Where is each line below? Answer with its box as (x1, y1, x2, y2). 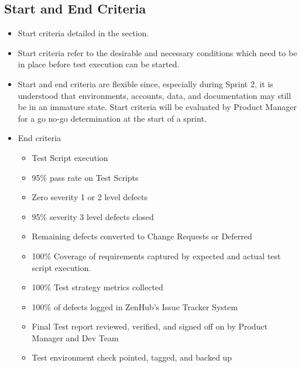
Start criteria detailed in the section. (18, 27, 149, 39)
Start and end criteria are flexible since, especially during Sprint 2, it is (18, 77, 273, 90)
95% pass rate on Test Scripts (32, 171, 139, 183)
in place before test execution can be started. (18, 58, 180, 70)
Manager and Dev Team (32, 331, 119, 344)
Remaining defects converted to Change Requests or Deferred (32, 230, 252, 242)
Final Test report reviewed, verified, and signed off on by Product (32, 320, 268, 332)
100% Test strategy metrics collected (32, 281, 163, 293)
